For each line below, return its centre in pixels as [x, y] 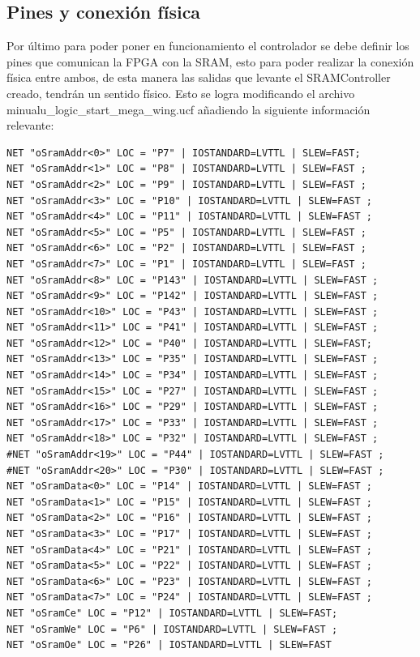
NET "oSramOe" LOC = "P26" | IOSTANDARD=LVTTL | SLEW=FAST [169, 645]
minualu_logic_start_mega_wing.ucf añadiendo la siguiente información [189, 109]
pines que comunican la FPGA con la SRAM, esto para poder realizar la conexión [210, 61]
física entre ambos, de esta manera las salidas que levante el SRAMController [199, 77]
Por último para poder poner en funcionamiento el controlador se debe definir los [208, 46]
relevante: [30, 125]
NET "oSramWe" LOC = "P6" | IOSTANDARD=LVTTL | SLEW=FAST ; [172, 629]
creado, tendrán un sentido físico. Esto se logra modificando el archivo [181, 93]
